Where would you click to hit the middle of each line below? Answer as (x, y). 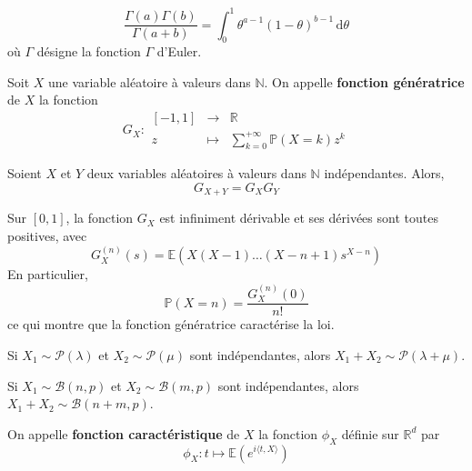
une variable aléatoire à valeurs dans (150, 81)
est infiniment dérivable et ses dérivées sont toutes (299, 218)
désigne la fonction (89, 51)
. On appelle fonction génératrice (364, 81)
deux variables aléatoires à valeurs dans (196, 173)
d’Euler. (179, 51)
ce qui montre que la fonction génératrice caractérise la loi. (171, 324)
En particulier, (48, 274)
